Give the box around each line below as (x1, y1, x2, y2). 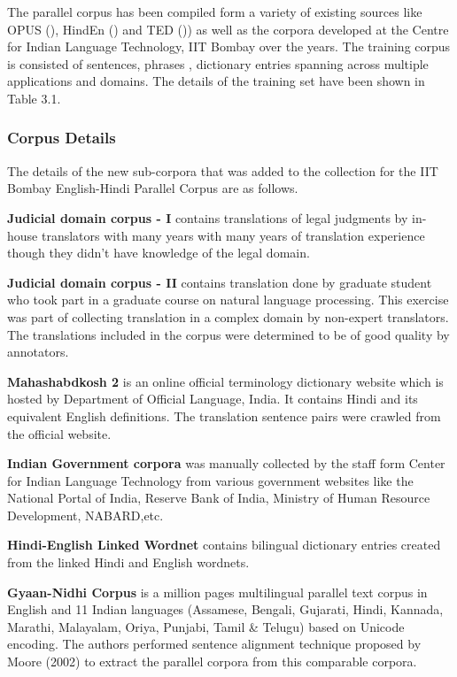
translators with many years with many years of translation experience (41, 226, 425, 244)
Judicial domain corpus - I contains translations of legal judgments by (7, 208, 408, 227)
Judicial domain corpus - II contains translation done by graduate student (7, 273, 432, 291)
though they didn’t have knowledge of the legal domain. (7, 243, 310, 262)
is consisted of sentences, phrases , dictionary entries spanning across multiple (7, 54, 429, 73)
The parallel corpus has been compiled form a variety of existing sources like (7, 3, 422, 20)
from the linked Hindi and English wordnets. (7, 553, 250, 572)
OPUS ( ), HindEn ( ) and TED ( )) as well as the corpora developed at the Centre (7, 19, 449, 38)
